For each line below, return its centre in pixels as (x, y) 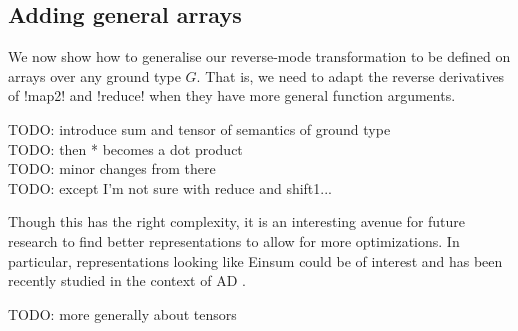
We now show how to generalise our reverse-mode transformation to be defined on (259, 56)
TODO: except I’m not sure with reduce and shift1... (170, 187)
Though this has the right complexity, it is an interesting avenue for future (237, 221)
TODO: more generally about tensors (122, 313)
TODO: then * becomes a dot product (125, 148)
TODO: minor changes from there (112, 168)
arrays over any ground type (94, 75)
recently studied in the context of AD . (127, 280)
